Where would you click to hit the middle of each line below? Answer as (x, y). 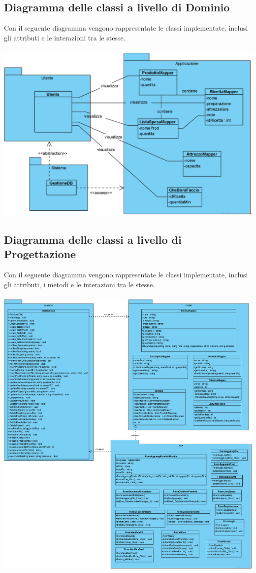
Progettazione (40, 254)
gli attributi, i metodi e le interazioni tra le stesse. (79, 284)
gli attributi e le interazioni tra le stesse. (65, 37)
